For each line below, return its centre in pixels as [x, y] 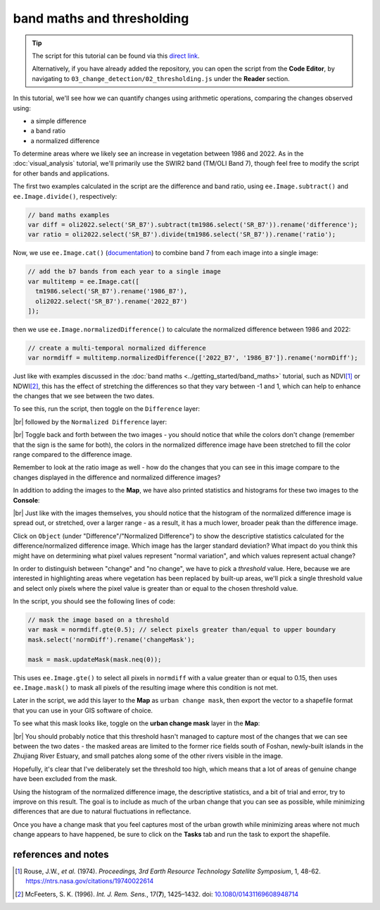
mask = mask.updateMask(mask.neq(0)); [95, 659]
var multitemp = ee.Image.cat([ [84, 281]
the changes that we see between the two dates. [84, 396]
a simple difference [59, 121]
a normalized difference [65, 140]
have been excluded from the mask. [65, 779]
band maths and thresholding [101, 18]
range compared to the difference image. [73, 454]
